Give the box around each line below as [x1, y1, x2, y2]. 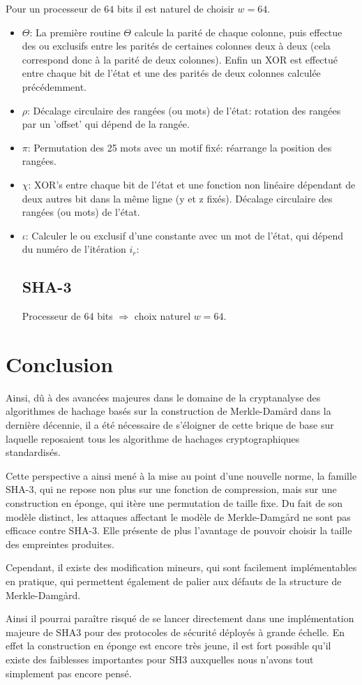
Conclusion [6, 349, 114, 378]
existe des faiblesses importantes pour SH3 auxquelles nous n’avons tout [6, 651, 314, 666]
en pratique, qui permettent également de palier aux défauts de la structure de [6, 573, 342, 588]
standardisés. [6, 445, 61, 459]
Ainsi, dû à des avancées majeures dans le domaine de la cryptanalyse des [6, 390, 321, 404]
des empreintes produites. [6, 536, 114, 551]
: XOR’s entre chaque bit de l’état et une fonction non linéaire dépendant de [28, 177, 356, 191]
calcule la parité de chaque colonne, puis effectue [134, 24, 342, 39]
